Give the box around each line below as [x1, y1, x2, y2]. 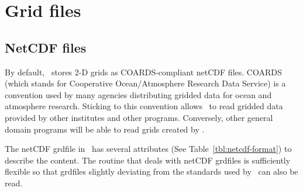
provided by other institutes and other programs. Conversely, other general [5, 111, 273, 123]
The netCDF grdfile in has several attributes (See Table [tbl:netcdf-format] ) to [5, 143, 292, 155]
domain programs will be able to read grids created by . [5, 123, 205, 135]
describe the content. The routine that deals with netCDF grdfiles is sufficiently [5, 154, 291, 166]
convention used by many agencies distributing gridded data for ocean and [5, 88, 272, 100]
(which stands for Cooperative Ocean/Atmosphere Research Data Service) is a [5, 77, 286, 89]
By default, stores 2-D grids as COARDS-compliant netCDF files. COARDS [5, 65, 282, 78]
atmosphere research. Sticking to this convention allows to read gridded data [5, 100, 283, 112]
